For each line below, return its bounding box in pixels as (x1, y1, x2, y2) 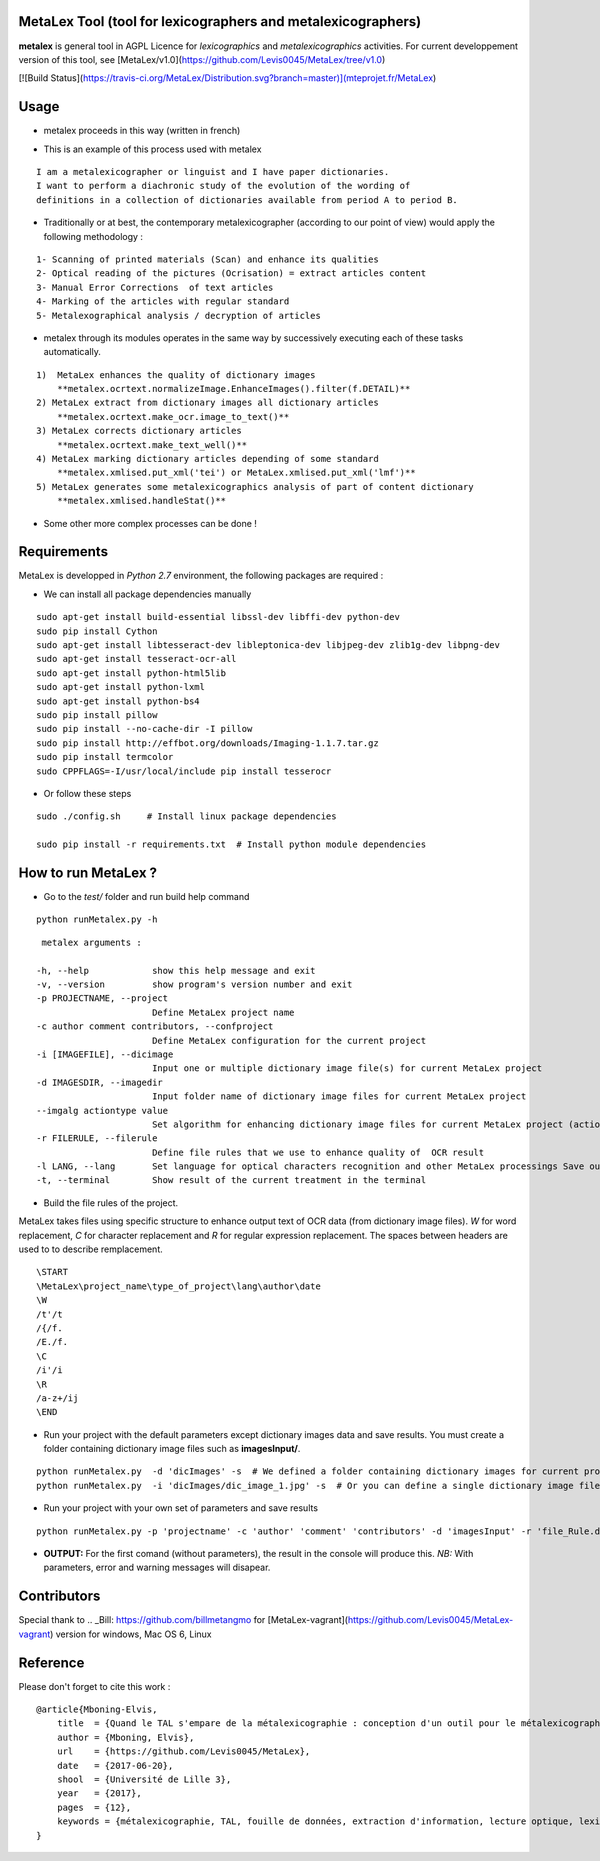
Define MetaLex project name (151, 1006, 295, 1018)
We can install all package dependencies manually (43, 588, 252, 600)
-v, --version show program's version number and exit (36, 978, 353, 990)
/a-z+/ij (36, 1392, 79, 1404)
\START (36, 1266, 69, 1278)
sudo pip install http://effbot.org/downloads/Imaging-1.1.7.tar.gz (36, 737, 379, 749)
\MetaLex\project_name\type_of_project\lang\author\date (36, 1280, 322, 1292)
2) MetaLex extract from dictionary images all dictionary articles (36, 397, 379, 409)
